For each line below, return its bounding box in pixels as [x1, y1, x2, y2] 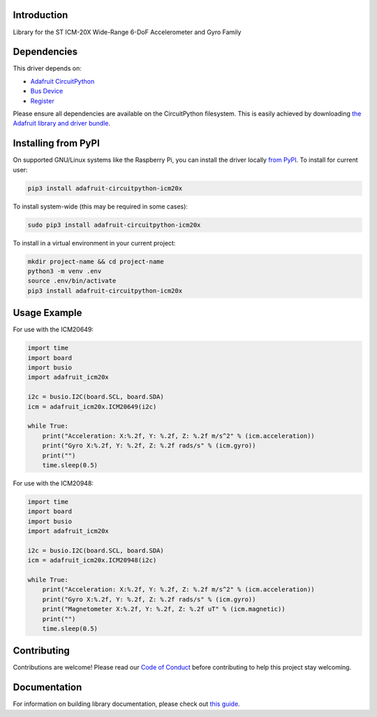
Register [30, 96, 55, 105]
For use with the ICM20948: [13, 478, 94, 488]
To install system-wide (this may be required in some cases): [13, 202, 188, 211]
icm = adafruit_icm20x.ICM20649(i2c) [27, 402, 157, 411]
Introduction [13, 9, 68, 21]
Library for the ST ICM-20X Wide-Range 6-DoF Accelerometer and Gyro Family [13, 28, 242, 36]
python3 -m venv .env [27, 267, 102, 275]
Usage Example [13, 307, 82, 319]
